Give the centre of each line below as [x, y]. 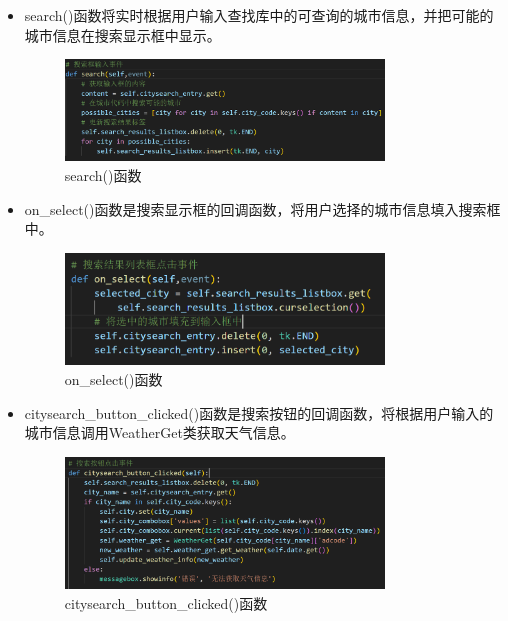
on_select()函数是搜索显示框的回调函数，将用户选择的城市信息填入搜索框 [262, 208]
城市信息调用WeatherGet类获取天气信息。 [159, 432]
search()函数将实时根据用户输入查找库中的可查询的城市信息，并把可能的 [259, 15]
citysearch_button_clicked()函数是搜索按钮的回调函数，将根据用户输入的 [259, 412]
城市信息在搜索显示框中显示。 [122, 34]
